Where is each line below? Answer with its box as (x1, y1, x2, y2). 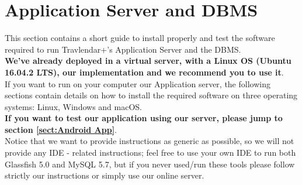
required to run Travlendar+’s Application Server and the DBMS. (5, 43, 241, 55)
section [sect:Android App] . (5, 123, 117, 135)
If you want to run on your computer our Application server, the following (5, 77, 270, 90)
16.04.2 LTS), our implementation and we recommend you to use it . (5, 66, 284, 78)
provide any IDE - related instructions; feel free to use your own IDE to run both (5, 146, 296, 159)
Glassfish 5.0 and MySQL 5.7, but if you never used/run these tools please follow (5, 157, 295, 170)
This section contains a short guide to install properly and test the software (5, 32, 275, 44)
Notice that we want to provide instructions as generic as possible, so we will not (5, 135, 294, 147)
